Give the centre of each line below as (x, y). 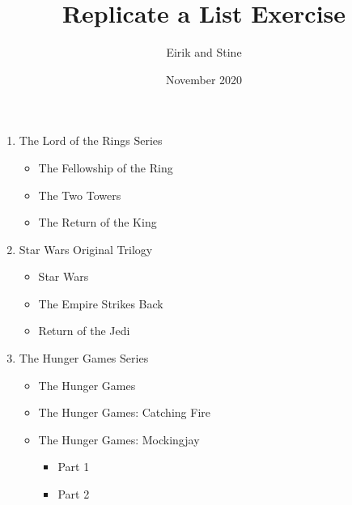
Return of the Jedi (84, 331)
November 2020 (204, 79)
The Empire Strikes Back (101, 303)
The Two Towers (80, 195)
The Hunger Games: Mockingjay (119, 439)
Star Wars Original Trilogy (86, 249)
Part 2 (74, 494)
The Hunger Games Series (84, 358)
